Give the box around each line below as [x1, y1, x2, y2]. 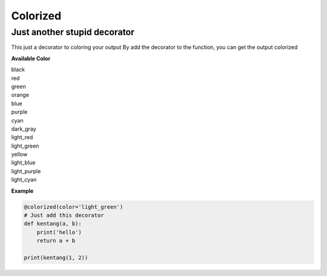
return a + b [36, 237, 76, 245]
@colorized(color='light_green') [24, 203, 124, 210]
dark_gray [11, 125, 36, 133]
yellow [11, 151, 28, 158]
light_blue [11, 159, 36, 166]
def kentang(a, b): [24, 220, 82, 227]
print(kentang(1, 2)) [24, 254, 88, 261]
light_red [11, 134, 33, 141]
